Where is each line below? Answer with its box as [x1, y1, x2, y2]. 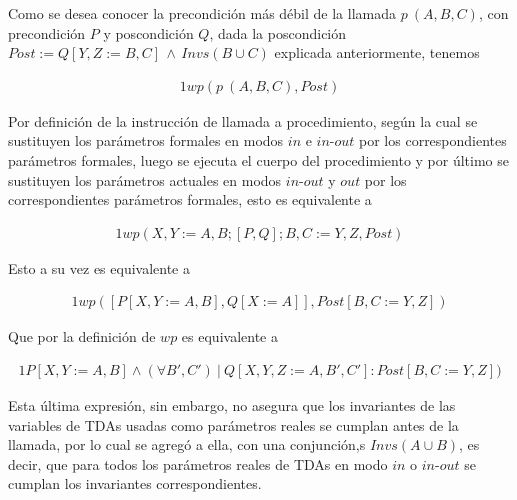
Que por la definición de [8, 326, 156, 347]
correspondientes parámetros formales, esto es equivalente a [8, 189, 372, 210]
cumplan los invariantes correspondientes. [8, 473, 262, 494]
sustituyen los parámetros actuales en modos [8, 169, 282, 190]
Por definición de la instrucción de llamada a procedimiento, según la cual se [8, 110, 478, 131]
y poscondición [103, 22, 194, 43]
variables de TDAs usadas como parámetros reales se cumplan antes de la [8, 414, 459, 435]
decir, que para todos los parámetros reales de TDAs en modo [8, 453, 388, 474]
